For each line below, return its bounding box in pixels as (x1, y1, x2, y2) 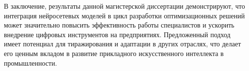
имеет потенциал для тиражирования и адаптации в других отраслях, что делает (4, 39, 241, 49)
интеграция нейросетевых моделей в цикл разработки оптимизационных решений (4, 10, 245, 20)
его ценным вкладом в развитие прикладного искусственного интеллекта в (4, 48, 224, 58)
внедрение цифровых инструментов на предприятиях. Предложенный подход (4, 29, 231, 39)
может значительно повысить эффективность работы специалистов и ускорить (4, 20, 234, 30)
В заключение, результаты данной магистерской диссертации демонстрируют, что (4, 1, 245, 11)
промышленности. (4, 57, 57, 68)
